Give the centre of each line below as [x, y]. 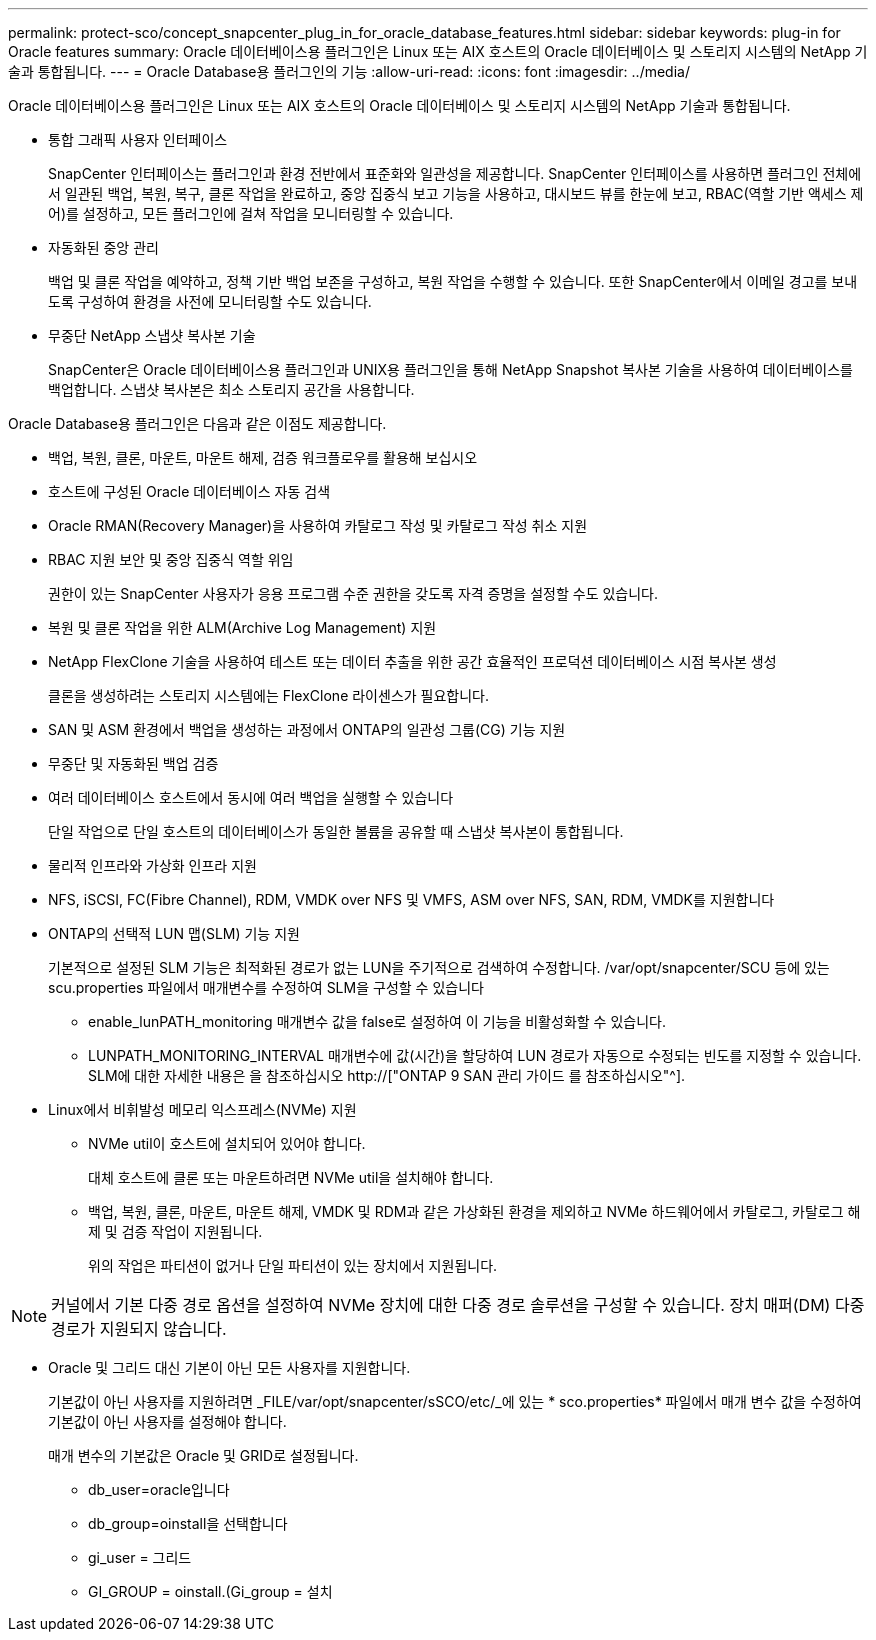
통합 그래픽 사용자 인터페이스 [138, 139]
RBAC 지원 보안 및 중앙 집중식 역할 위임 [171, 559]
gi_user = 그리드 [140, 1557]
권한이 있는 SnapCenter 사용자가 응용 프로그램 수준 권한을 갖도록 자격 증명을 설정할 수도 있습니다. [353, 593]
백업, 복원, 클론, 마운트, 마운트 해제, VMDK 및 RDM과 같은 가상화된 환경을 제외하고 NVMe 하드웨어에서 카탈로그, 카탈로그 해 [474, 1211]
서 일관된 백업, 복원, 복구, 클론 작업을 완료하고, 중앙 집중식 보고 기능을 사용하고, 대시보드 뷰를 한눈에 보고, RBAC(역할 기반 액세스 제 [456, 193]
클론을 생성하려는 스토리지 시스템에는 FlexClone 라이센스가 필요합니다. [269, 695]
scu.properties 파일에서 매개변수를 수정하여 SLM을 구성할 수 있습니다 [266, 987]
